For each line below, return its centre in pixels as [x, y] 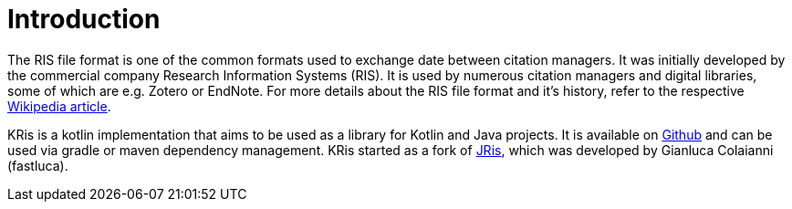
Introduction [84, 19]
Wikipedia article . [59, 106]
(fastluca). [38, 165]
